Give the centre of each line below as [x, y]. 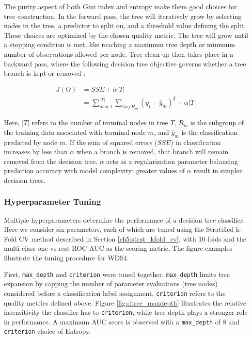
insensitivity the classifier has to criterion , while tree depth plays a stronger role [126, 312]
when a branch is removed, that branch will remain [153, 152]
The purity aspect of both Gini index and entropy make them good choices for [120, 6]
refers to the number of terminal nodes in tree [100, 122]
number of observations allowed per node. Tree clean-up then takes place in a [119, 54]
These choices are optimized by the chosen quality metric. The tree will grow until [126, 35]
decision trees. [25, 180]
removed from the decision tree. [51, 161]
